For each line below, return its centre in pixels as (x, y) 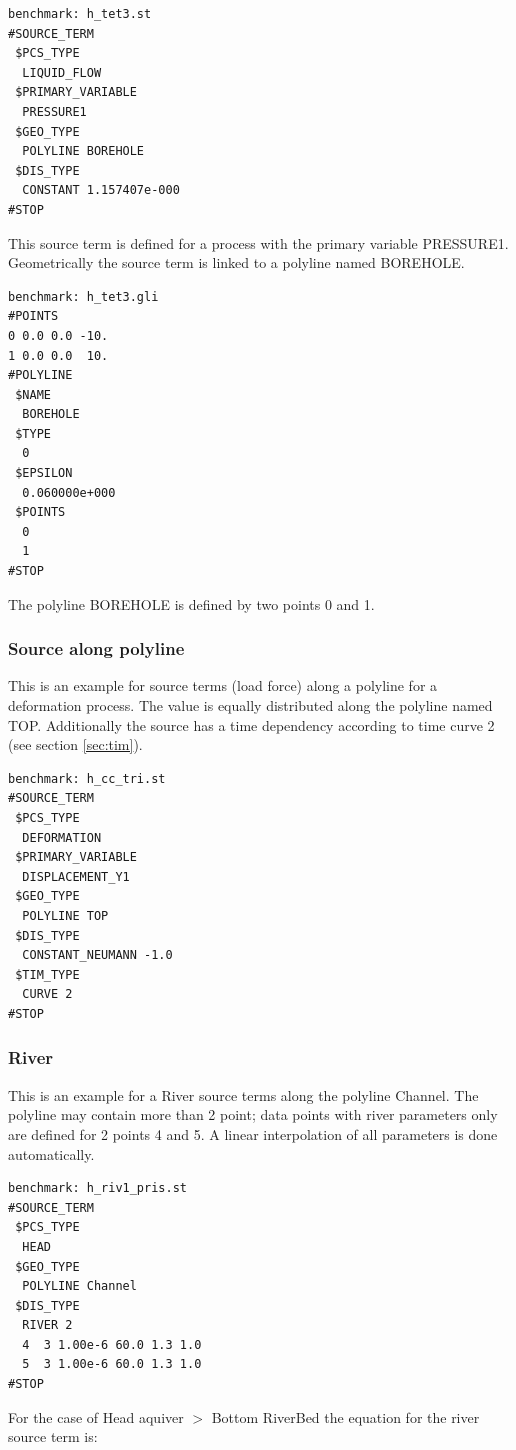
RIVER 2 (47, 1325)
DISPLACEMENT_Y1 (76, 876)
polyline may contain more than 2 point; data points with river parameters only (253, 1114)
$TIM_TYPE (47, 974)
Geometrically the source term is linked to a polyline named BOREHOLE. (236, 262)
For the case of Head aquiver (96, 1416)
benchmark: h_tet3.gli (83, 296)
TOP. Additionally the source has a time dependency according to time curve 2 (251, 724)
